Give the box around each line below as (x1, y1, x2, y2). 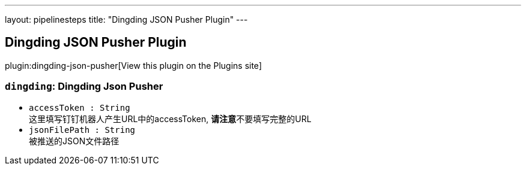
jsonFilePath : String (29, 125, 136, 135)
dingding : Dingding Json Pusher (5, 80, 163, 93)
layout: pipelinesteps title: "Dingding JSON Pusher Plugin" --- (5, 14, 248, 25)
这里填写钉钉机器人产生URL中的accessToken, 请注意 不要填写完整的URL (29, 113, 312, 124)
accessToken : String (29, 102, 130, 113)
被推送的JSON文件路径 (29, 135, 119, 146)
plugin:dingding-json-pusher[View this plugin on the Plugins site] (5, 60, 262, 71)
